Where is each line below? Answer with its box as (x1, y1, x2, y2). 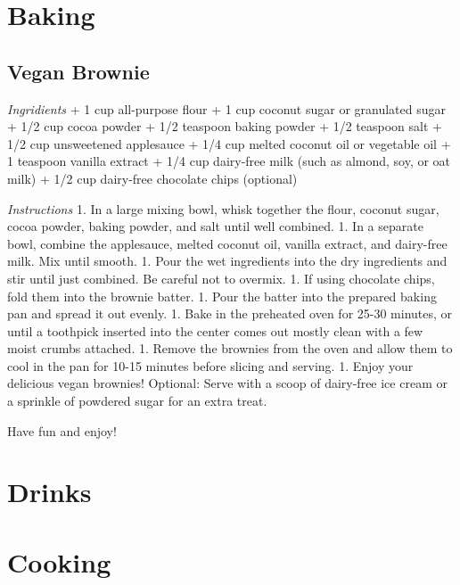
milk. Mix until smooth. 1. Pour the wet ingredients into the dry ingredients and (7, 251, 448, 270)
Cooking (7, 543, 111, 580)
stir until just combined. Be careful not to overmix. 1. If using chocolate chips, (7, 268, 435, 287)
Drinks (7, 474, 92, 510)
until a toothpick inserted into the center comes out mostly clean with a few (7, 321, 423, 340)
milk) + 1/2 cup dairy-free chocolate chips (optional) (7, 169, 298, 187)
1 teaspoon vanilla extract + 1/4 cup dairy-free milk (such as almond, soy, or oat (7, 152, 451, 170)
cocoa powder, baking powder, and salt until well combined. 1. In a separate (7, 217, 423, 235)
